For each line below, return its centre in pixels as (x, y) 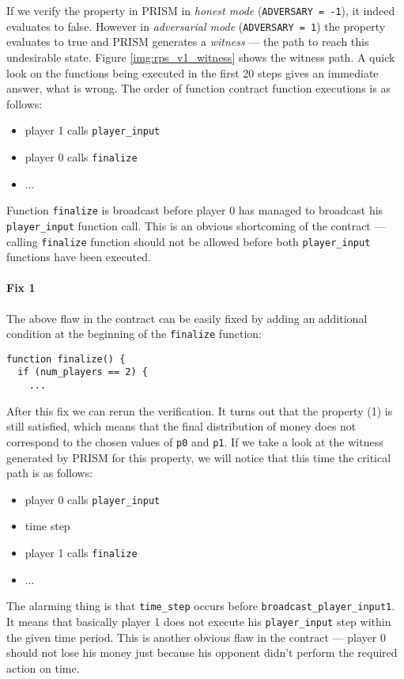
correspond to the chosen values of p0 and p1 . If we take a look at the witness (195, 441)
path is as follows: (50, 473)
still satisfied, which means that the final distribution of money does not (181, 426)
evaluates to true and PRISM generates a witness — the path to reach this (188, 42)
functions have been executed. (79, 257)
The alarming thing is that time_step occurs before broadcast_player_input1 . (201, 606)
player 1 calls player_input (93, 130)
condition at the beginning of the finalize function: (134, 334)
